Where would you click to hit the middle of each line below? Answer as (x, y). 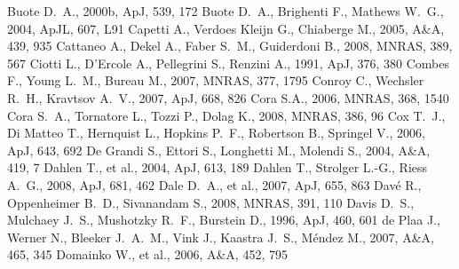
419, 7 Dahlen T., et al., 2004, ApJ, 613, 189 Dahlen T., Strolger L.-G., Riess (218, 167)
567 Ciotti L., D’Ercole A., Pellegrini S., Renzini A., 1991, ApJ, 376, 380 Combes (228, 63)
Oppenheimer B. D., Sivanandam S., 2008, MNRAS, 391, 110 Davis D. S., (211, 202)
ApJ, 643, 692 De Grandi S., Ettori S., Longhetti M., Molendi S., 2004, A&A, (219, 150)
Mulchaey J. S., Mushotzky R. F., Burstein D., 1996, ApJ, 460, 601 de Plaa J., (224, 220)
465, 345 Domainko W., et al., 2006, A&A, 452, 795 (147, 254)
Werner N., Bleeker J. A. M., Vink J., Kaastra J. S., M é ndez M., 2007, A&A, (221, 237)
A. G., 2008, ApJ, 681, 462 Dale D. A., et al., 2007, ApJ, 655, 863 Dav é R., (214, 184)
